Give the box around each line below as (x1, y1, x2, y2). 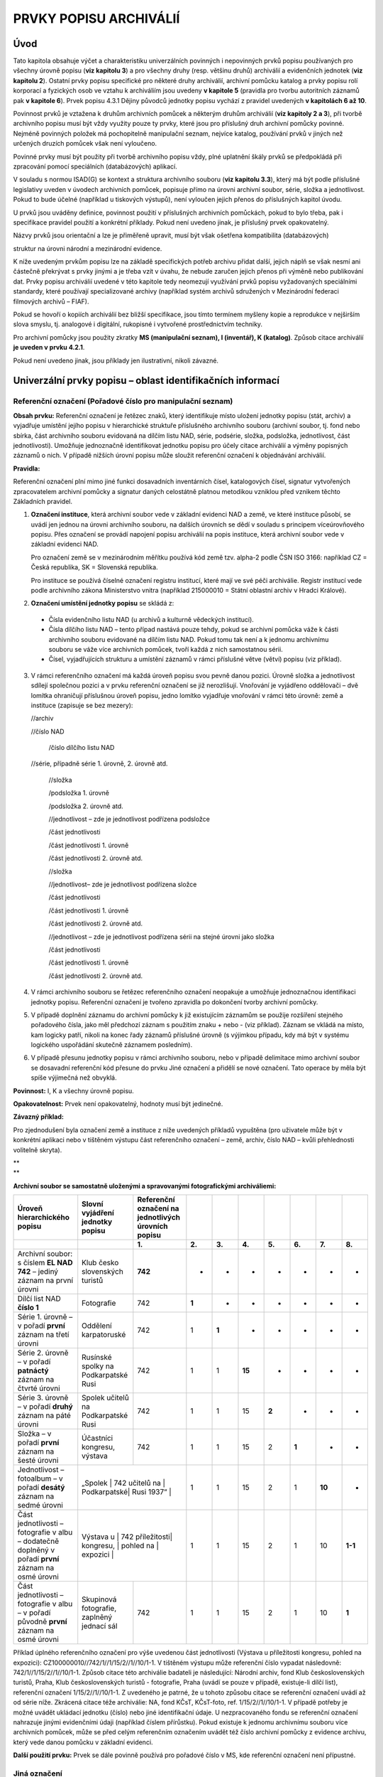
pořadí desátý (17, 1483, 65, 1493)
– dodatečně (17, 1536, 60, 1546)
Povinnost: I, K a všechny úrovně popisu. (13, 1086, 134, 1095)
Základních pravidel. (13, 497, 72, 505)
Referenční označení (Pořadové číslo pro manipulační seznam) (13, 397, 233, 407)
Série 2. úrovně (17, 1348, 69, 1358)
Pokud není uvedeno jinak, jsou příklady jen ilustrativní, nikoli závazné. (13, 356, 219, 365)
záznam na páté (17, 1411, 71, 1421)
